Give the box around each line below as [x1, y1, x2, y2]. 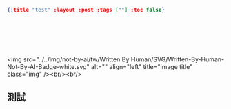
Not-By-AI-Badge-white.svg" [7, 62, 90, 70]
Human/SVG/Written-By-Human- [130, 55, 225, 63]
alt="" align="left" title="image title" [90, 62, 193, 70]
